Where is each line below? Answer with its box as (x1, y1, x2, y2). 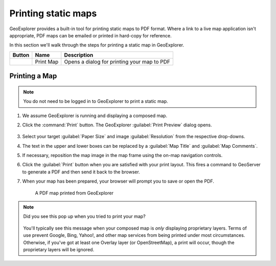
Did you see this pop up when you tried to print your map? (23, 213, 146, 219)
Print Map (35, 58, 59, 65)
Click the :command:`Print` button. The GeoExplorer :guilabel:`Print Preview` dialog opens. (22, 122, 212, 128)
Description (64, 51, 94, 58)
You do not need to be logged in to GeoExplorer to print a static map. (23, 98, 168, 104)
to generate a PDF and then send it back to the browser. (22, 169, 140, 175)
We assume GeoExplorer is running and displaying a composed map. (22, 113, 168, 119)
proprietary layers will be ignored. (23, 246, 95, 253)
